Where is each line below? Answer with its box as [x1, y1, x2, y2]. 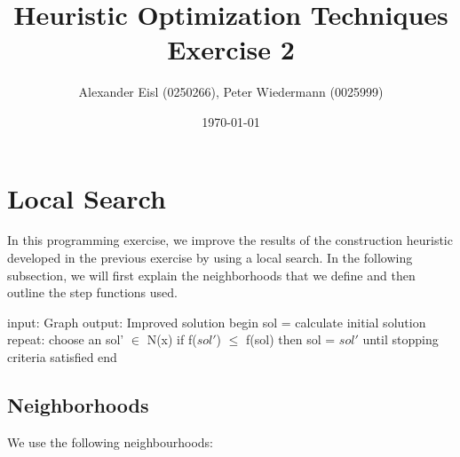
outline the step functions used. [7, 283, 178, 302]
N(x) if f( [147, 330, 197, 349]
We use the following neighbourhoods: [7, 432, 214, 451]
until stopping [362, 330, 439, 349]
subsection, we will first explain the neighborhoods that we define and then [7, 265, 416, 284]
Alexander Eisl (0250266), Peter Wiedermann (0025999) [78, 83, 384, 101]
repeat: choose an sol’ [7, 330, 124, 349]
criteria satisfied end [7, 348, 117, 366]
